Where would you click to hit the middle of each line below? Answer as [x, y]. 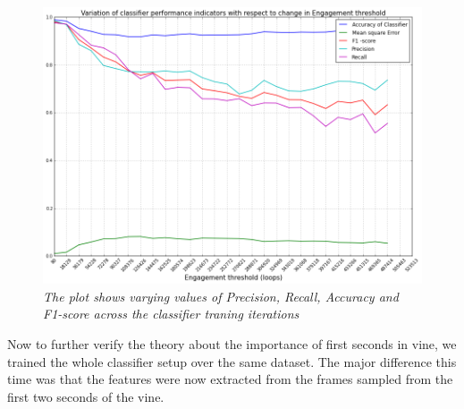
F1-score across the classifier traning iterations [171, 314]
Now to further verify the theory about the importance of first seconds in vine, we [232, 343]
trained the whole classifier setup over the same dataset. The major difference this [232, 361]
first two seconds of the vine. [86, 396]
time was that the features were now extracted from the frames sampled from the [230, 379]
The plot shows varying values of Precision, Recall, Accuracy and [221, 296]
